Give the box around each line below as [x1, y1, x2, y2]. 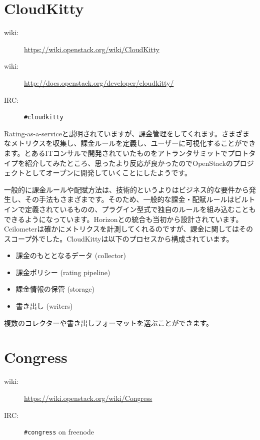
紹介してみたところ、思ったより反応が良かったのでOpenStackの [24, 157, 233, 168]
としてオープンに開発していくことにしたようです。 [24, 167, 191, 178]
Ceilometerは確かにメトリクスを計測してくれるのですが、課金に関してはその [4, 224, 253, 234]
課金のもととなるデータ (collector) [15, 250, 126, 261]
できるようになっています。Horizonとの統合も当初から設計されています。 [4, 213, 243, 224]
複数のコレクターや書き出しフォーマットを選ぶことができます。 [4, 317, 213, 328]
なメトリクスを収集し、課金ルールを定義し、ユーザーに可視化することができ [4, 138, 256, 148]
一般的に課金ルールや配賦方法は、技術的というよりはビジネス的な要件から [4, 184, 249, 194]
